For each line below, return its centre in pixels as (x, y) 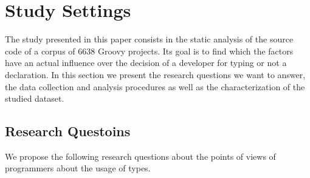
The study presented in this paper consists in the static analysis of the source (149, 39)
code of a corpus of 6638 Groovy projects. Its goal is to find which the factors (149, 51)
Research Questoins (68, 131)
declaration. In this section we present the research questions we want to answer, (155, 74)
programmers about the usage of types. (78, 168)
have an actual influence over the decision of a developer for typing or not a (146, 63)
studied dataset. (35, 98)
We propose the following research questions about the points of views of (140, 156)
